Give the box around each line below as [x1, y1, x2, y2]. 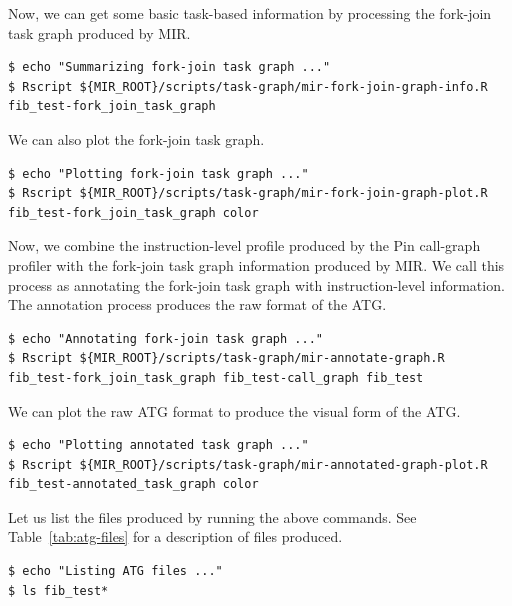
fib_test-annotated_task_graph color [8, 477, 259, 492]
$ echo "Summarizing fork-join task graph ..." [8, 60, 331, 75]
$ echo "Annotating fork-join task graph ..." [8, 331, 323, 346]
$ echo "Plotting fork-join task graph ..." [8, 166, 309, 181]
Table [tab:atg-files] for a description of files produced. [8, 526, 343, 547]
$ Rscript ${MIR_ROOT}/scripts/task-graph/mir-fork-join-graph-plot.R [8, 186, 488, 201]
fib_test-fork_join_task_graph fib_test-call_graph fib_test [8, 370, 424, 385]
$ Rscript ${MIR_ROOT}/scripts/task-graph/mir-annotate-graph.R [8, 351, 445, 366]
